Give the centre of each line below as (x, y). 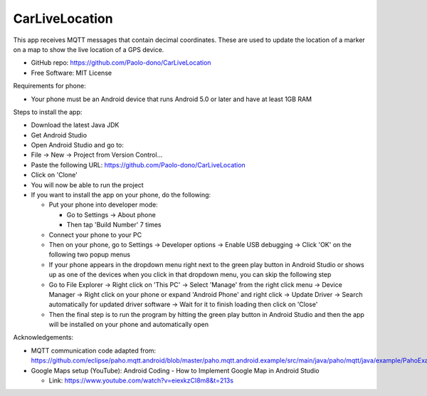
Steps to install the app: (48, 112)
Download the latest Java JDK (75, 125)
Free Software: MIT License (72, 73)
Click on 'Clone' (54, 175)
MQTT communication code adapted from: (94, 350)
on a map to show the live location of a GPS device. (89, 49)
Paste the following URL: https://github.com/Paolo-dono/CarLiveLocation (138, 165)
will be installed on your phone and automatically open (129, 325)
